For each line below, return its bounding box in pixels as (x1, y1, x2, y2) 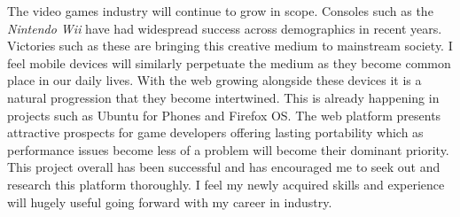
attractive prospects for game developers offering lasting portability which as (7, 123, 424, 142)
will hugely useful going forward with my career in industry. (7, 192, 332, 211)
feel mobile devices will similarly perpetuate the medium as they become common (7, 53, 451, 72)
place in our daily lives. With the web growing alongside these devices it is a (7, 71, 422, 89)
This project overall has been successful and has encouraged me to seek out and (7, 158, 441, 176)
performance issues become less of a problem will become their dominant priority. (7, 140, 449, 159)
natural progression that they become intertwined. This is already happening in (7, 88, 440, 106)
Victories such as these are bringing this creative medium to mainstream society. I (7, 36, 453, 55)
